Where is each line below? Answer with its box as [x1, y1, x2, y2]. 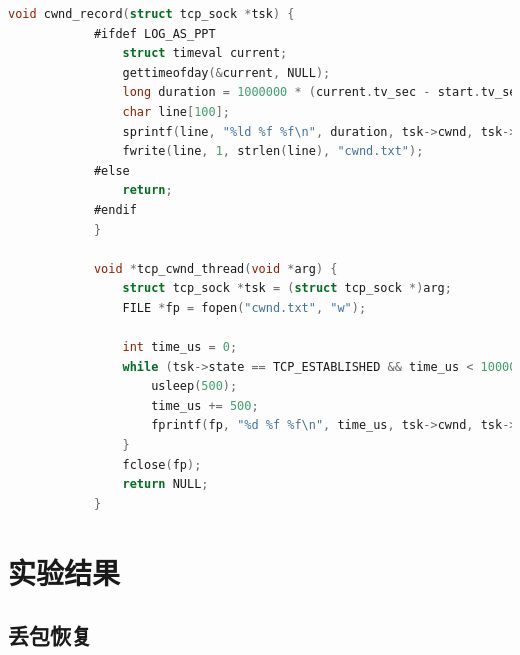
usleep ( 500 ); [151, 379, 238, 394]
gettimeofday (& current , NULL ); [122, 65, 331, 80]
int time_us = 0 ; [122, 340, 238, 355]
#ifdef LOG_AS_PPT [93, 26, 216, 41]
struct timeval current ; [122, 46, 288, 61]
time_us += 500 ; [151, 398, 259, 413]
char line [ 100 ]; [122, 104, 230, 119]
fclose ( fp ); [122, 457, 202, 472]
